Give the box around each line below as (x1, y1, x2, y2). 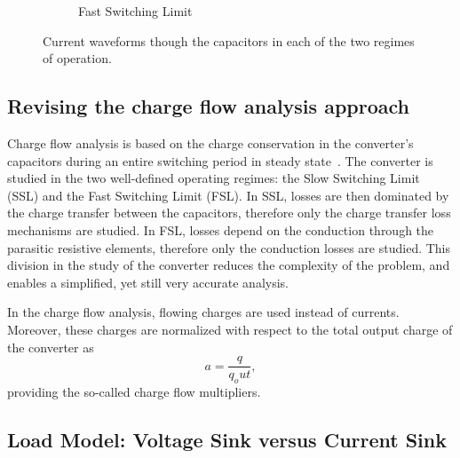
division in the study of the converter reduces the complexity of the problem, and (7, 256, 450, 274)
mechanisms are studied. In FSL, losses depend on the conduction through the (7, 220, 434, 239)
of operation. (43, 49, 112, 67)
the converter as (7, 337, 94, 356)
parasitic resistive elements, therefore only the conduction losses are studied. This (7, 238, 451, 257)
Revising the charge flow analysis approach (7, 92, 409, 120)
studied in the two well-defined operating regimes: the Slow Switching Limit (7, 169, 420, 187)
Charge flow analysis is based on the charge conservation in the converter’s (7, 133, 414, 152)
